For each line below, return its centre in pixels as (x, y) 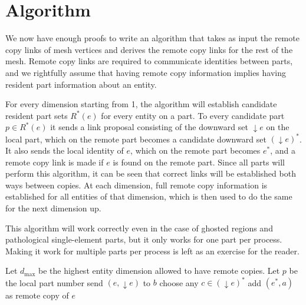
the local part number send (54, 282)
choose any (179, 282)
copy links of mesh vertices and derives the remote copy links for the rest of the (149, 49)
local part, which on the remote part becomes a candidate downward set (136, 139)
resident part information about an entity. (81, 84)
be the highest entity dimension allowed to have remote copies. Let (159, 271)
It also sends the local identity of (65, 150)
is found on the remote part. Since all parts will (199, 162)
